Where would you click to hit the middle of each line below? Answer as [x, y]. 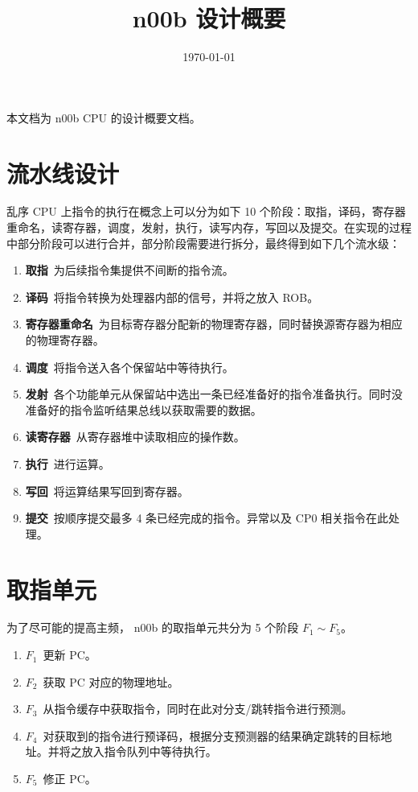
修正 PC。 [70, 779]
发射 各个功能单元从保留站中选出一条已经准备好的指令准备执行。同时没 [214, 394]
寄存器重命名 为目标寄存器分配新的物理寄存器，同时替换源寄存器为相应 [214, 324]
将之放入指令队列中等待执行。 [138, 751]
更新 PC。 [70, 655]
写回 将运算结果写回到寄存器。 [107, 491]
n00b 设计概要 [209, 18]
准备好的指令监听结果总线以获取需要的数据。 [143, 409]
